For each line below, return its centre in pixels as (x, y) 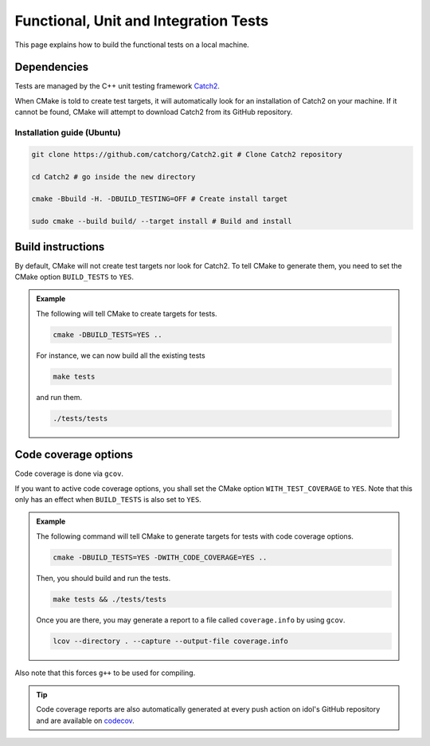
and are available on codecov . (85, 720)
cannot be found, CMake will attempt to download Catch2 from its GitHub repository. (154, 112)
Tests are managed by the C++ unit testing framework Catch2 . (117, 86)
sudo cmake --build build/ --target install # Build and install (162, 222)
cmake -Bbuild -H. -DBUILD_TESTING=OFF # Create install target (160, 199)
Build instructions (60, 247)
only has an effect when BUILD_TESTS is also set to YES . (108, 499)
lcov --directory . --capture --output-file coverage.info (170, 641)
